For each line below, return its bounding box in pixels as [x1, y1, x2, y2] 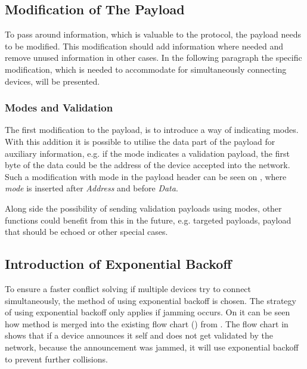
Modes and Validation [5, 100, 113, 115]
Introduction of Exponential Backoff [5, 255, 232, 273]
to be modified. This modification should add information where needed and [5, 39, 283, 52]
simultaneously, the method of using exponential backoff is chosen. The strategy [5, 294, 296, 306]
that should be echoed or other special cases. [5, 225, 168, 238]
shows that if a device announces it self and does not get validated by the [5, 329, 273, 342]
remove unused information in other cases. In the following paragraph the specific [5, 51, 302, 64]
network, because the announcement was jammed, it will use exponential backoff [5, 340, 299, 353]
